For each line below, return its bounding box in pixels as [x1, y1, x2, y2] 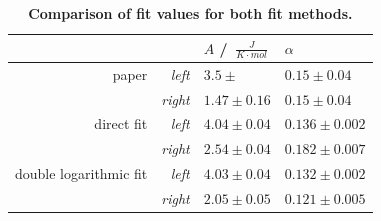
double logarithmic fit [15, 163, 148, 184]
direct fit [94, 113, 148, 134]
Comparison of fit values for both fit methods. [28, 3, 353, 23]
